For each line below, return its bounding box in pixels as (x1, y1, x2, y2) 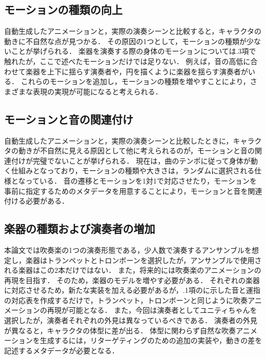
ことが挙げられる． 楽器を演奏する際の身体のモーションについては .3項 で (11, 46, 256, 56)
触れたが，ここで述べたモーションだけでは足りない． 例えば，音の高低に (4, 55, 251, 66)
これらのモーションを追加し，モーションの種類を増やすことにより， (21, 76, 250, 87)
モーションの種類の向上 (4, 2, 123, 17)
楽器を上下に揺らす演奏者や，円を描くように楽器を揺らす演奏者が (25, 66, 248, 76)
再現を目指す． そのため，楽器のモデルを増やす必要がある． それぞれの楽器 (4, 274, 260, 285)
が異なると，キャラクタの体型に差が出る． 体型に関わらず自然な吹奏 (4, 325, 236, 335)
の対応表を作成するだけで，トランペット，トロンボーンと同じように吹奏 (4, 294, 248, 305)
